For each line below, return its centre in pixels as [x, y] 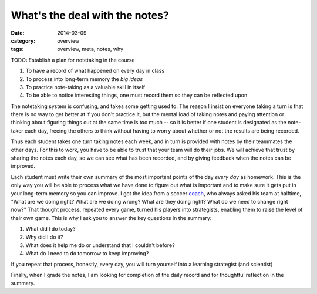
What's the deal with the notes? [90, 15]
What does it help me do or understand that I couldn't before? [100, 245]
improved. [23, 166]
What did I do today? [50, 229]
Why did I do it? [44, 237]
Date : [18, 33]
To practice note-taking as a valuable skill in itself [85, 87]
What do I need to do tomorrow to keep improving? [87, 254]
